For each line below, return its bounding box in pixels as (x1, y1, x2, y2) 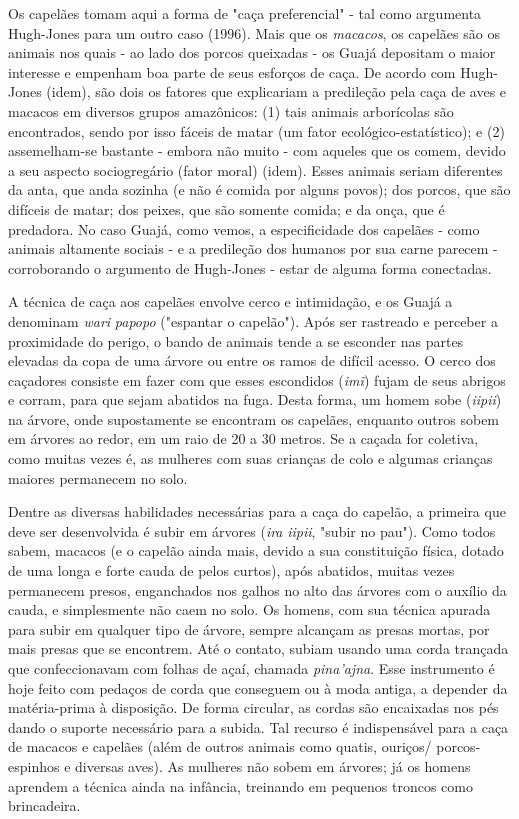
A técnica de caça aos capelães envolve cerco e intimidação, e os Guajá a (8, 291, 453, 312)
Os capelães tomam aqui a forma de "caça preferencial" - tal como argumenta (8, 3, 482, 23)
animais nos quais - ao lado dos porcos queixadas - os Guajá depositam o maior (8, 42, 496, 63)
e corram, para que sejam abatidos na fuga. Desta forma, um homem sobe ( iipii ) (8, 389, 502, 410)
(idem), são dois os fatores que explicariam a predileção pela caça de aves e (46, 81, 507, 102)
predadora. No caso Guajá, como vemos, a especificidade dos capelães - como (8, 218, 480, 239)
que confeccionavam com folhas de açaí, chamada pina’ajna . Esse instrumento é (8, 658, 495, 678)
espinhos (8, 755, 60, 776)
